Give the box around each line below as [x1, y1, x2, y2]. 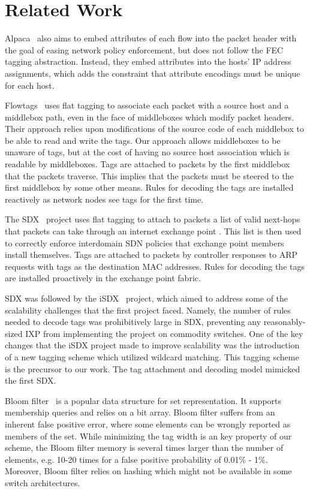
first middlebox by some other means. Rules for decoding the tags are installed [5, 181, 294, 194]
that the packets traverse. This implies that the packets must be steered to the [5, 169, 294, 182]
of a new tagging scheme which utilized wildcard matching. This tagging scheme [5, 350, 299, 363]
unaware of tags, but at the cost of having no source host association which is [5, 146, 290, 158]
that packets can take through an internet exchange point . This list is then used [5, 225, 302, 237]
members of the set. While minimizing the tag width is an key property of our [5, 429, 292, 442]
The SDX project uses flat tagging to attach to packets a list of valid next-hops [5, 213, 300, 225]
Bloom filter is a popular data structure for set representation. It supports [5, 394, 282, 406]
